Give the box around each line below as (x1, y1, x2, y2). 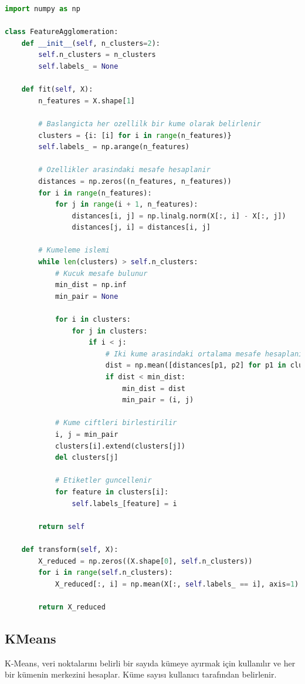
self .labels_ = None (38, 62, 118, 70)
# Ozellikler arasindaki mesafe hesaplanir (38, 166, 211, 174)
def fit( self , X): (21, 85, 93, 94)
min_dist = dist (122, 384, 185, 393)
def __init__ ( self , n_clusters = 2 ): (21, 39, 160, 48)
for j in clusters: (72, 326, 148, 335)
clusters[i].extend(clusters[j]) (55, 442, 185, 450)
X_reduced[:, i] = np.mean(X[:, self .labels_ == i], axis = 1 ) (55, 579, 299, 588)
